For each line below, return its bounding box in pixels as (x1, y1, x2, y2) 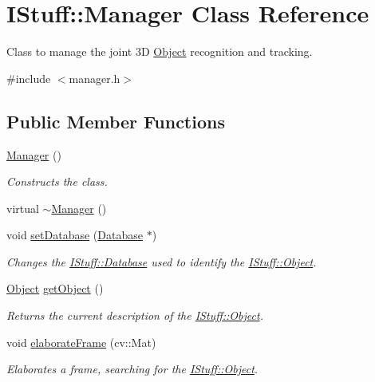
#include (6, 69, 51, 86)
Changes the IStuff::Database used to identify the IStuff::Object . (6, 253, 317, 270)
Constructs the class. (6, 173, 108, 190)
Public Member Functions (6, 108, 225, 133)
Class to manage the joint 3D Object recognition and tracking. (6, 43, 313, 60)
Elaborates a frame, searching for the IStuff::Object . (6, 360, 259, 377)
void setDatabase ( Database (6, 226, 143, 243)
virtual (6, 199, 39, 216)
